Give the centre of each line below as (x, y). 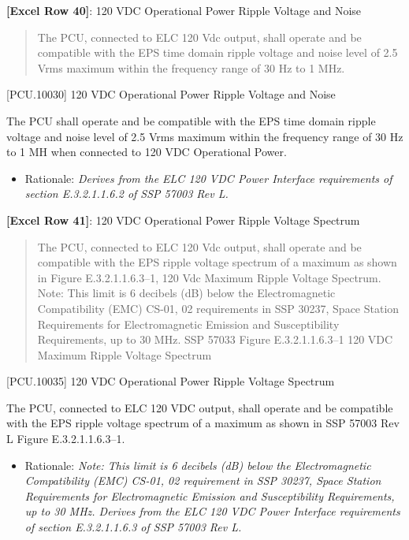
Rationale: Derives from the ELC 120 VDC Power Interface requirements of (208, 178)
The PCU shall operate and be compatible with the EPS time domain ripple (191, 120)
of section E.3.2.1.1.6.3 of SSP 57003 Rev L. (133, 527)
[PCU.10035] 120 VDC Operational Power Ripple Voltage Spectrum (171, 381)
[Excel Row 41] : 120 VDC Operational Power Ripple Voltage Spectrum (183, 220)
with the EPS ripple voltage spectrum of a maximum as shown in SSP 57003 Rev (203, 423)
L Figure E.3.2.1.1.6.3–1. (66, 439)
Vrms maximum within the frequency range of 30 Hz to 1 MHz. (191, 67)
